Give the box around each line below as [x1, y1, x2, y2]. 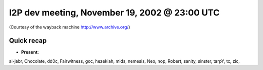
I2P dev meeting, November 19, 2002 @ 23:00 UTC [9, 7, 220, 18]
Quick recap [9, 37, 47, 45]
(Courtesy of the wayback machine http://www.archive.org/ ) [9, 24, 131, 30]
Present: [21, 49, 39, 55]
